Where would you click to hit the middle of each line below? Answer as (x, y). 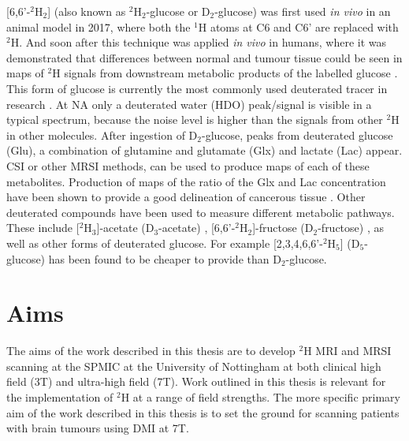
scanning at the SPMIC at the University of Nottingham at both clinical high (194, 366)
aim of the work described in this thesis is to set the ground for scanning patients (203, 412)
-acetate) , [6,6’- (197, 228)
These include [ (43, 228)
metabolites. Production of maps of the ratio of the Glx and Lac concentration (196, 181)
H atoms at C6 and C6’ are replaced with (298, 26)
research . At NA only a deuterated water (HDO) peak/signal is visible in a (189, 104)
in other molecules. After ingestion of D (102, 135)
